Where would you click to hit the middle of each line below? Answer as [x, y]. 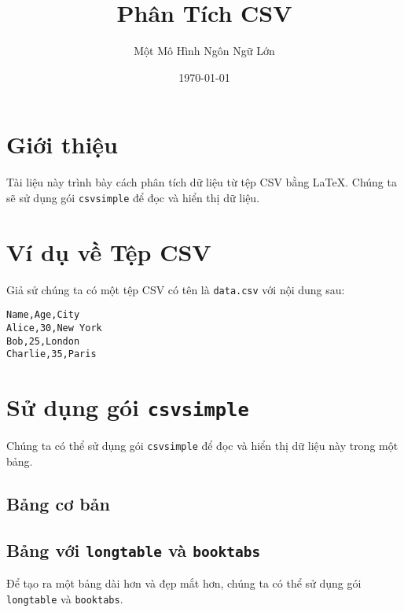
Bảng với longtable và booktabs [134, 549]
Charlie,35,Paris [51, 354]
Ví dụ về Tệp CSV [109, 251]
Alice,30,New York [54, 328]
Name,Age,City [43, 315]
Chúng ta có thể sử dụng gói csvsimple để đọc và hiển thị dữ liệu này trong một [202, 446]
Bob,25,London [43, 341]
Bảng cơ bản [58, 503]
